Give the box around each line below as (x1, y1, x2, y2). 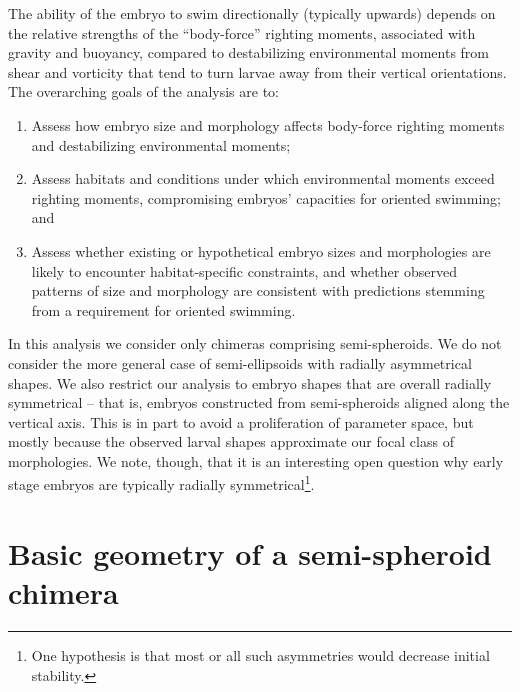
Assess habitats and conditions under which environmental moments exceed (31, 168, 495, 189)
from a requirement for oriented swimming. (31, 299, 296, 320)
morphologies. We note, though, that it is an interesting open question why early (8, 450, 504, 471)
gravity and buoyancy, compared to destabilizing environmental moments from (8, 42, 489, 63)
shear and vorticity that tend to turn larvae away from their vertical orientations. (8, 61, 507, 82)
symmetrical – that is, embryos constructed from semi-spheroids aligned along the (8, 392, 510, 413)
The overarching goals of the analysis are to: (8, 81, 279, 102)
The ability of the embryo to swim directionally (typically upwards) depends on (8, 3, 496, 23)
